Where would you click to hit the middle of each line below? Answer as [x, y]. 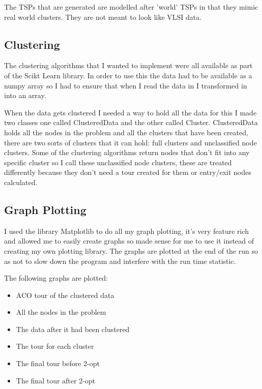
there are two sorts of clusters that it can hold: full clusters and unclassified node [130, 142]
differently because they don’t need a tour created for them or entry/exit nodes [128, 172]
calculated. [21, 182]
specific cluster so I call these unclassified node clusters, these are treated [118, 162]
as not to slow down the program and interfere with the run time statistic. [120, 261]
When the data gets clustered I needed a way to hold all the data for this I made [130, 112]
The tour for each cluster [55, 346]
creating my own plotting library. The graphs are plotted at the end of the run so [131, 250]
